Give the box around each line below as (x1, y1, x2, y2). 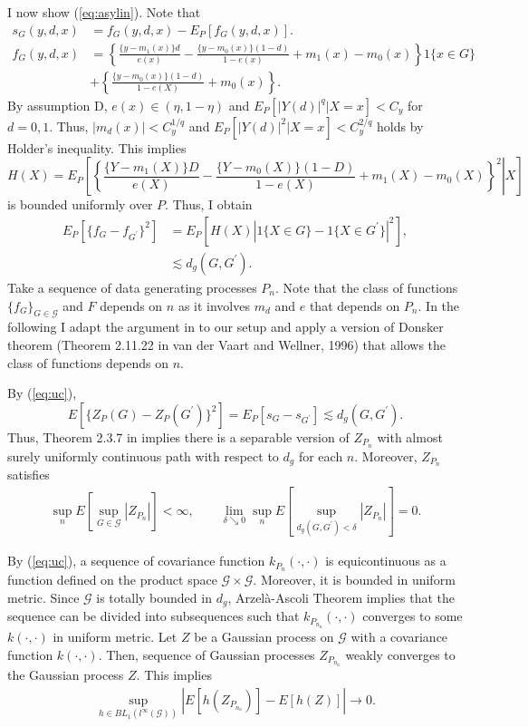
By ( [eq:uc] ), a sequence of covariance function (7, 551, 265, 570)
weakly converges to (345, 645, 456, 664)
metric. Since (7, 587, 80, 606)
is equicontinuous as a (325, 551, 446, 570)
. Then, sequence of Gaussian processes (98, 645, 315, 664)
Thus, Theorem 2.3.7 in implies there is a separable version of (7, 427, 350, 446)
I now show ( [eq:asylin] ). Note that (7, 3, 201, 21)
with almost (377, 427, 443, 446)
